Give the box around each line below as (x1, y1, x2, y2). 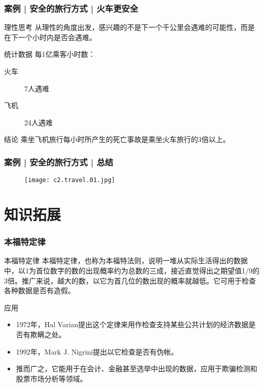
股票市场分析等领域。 (16, 373, 87, 383)
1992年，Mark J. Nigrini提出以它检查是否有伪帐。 (16, 346, 178, 357)
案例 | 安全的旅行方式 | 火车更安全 (4, 2, 138, 14)
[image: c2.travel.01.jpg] (24, 177, 115, 184)
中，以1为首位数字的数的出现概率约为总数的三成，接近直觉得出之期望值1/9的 (4, 265, 259, 276)
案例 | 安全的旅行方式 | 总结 (4, 155, 114, 168)
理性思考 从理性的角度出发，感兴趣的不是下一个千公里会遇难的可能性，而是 (4, 22, 255, 32)
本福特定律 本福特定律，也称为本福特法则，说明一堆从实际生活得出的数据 (4, 255, 248, 266)
